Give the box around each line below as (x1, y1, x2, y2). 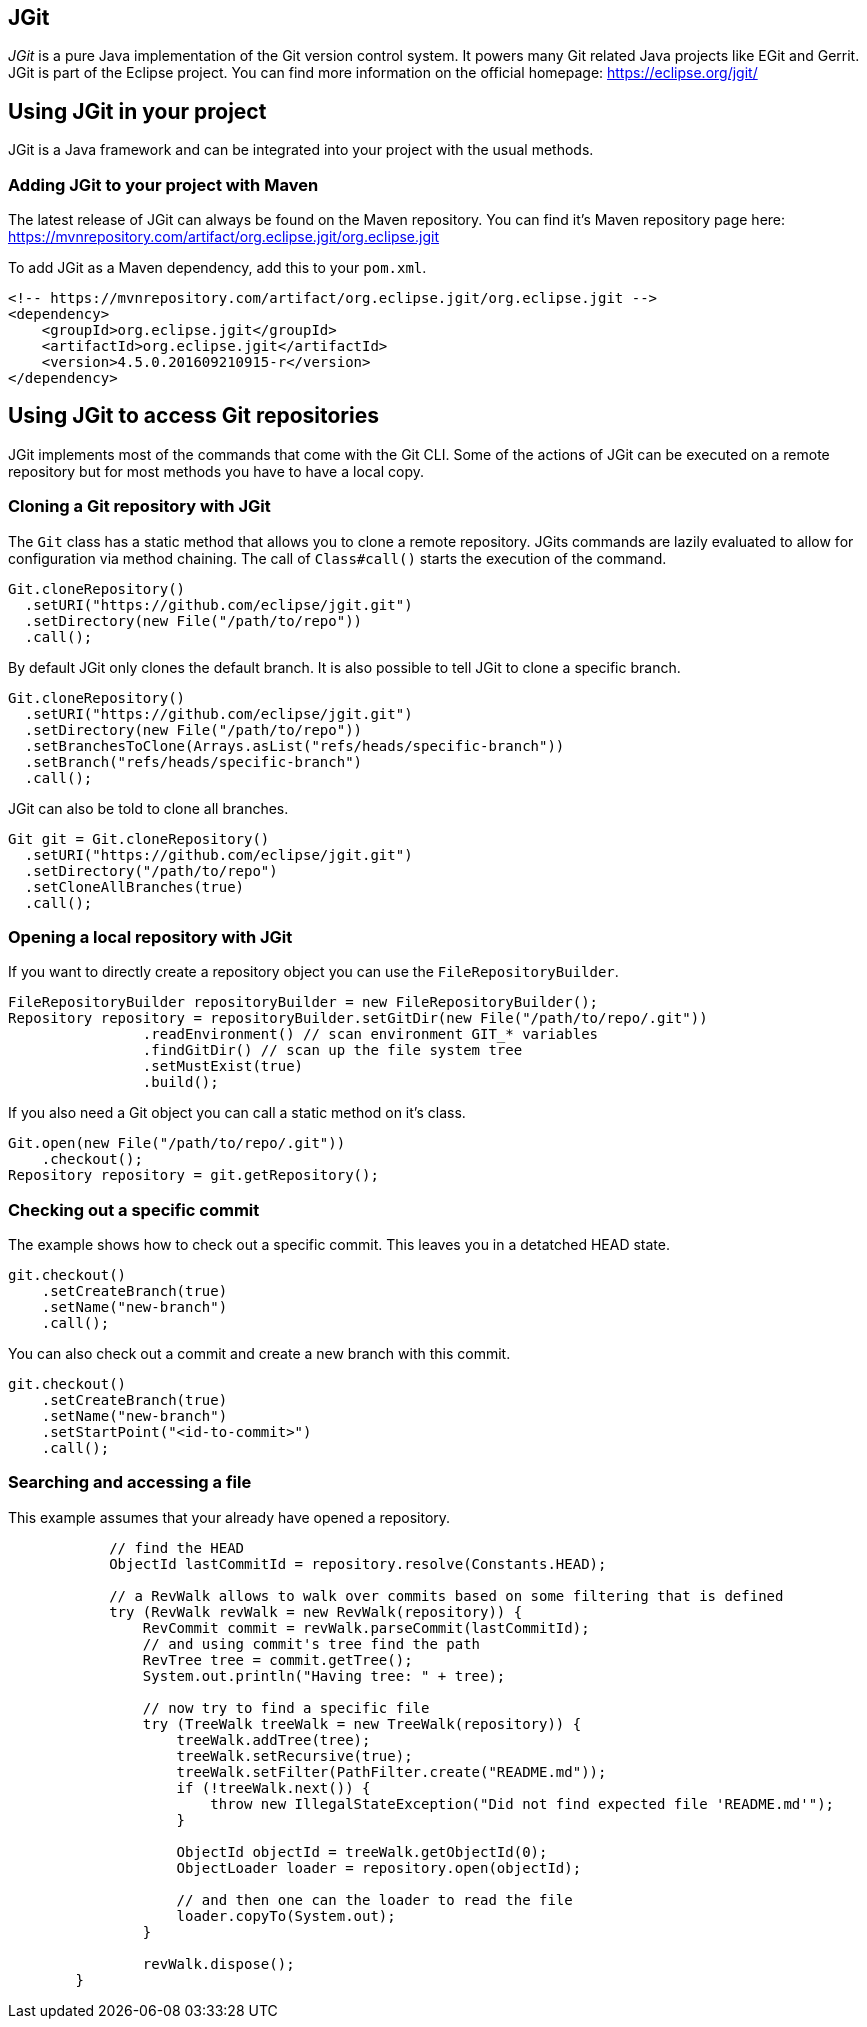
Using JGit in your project (8, 98, 267, 124)
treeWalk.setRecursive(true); (176, 1747, 413, 1764)
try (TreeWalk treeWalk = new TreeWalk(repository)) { (142, 1715, 582, 1732)
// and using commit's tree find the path (142, 1635, 481, 1652)
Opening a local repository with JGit (8, 926, 293, 947)
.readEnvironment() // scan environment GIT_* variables (142, 1026, 599, 1043)
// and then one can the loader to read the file (176, 1891, 573, 1908)
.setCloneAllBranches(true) (24, 878, 245, 895)
